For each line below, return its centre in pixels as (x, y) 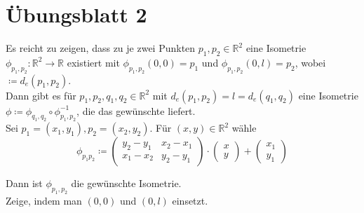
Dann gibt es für (41, 95)
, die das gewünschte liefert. (136, 110)
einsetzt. (190, 201)
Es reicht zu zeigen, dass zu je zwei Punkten (101, 48)
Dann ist (24, 183)
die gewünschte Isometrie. (126, 183)
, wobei (310, 62)
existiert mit (93, 62)
